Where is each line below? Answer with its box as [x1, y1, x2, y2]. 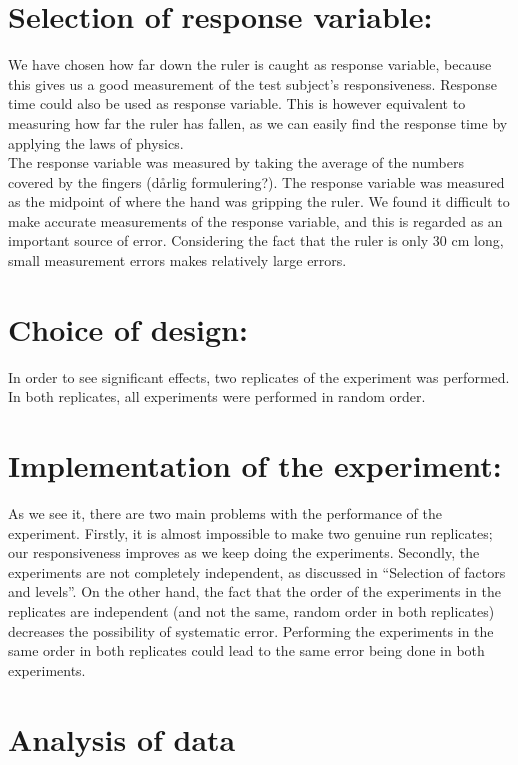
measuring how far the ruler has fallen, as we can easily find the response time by [8, 112, 508, 133]
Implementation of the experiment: [8, 445, 502, 486]
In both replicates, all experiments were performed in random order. [8, 386, 426, 407]
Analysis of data [8, 718, 236, 759]
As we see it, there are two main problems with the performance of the [8, 503, 442, 524]
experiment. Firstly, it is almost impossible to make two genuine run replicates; [8, 522, 493, 543]
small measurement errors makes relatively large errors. [8, 250, 347, 271]
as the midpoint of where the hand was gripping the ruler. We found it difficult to [8, 191, 510, 212]
